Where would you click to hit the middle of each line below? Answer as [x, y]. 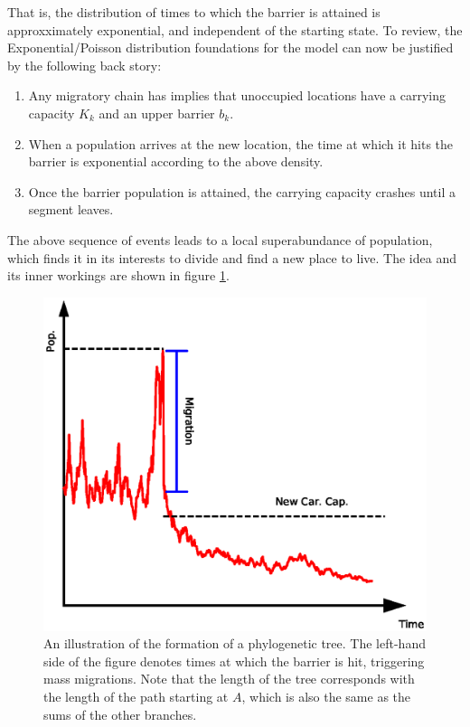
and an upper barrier [157, 113]
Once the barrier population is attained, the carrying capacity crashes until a [242, 191]
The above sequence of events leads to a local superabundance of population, [220, 239]
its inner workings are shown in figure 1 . [118, 275]
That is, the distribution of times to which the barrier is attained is [194, 12]
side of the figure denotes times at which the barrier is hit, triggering [234, 661]
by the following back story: [85, 65]
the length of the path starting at [136, 697]
